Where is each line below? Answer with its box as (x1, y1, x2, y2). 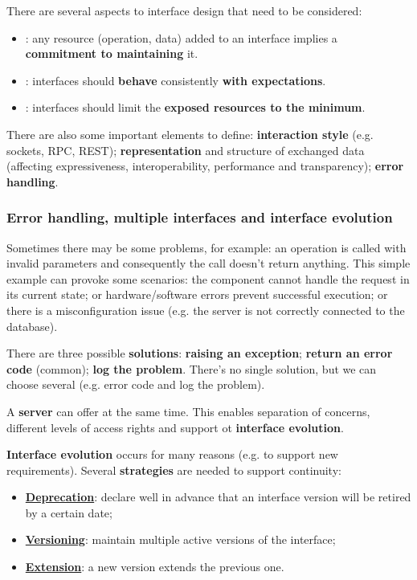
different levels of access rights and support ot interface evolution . (6, 419, 344, 435)
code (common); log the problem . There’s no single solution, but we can (6, 360, 377, 377)
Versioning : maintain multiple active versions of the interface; (25, 531, 336, 548)
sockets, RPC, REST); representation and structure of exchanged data (6, 141, 365, 158)
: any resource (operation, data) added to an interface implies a (25, 29, 337, 46)
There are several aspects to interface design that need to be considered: (6, 2, 362, 18)
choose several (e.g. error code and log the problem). (6, 376, 265, 393)
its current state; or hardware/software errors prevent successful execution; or (6, 286, 388, 303)
